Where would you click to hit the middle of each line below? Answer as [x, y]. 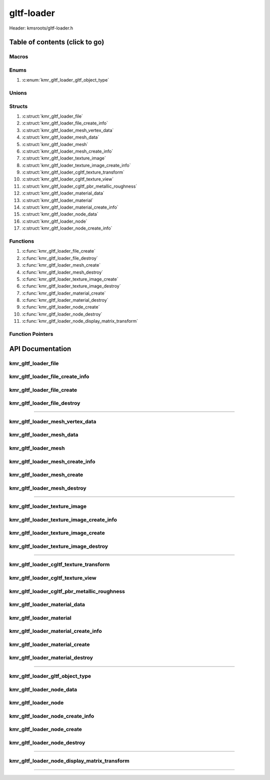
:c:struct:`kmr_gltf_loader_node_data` [60, 214]
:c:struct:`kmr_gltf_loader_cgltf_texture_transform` [73, 172]
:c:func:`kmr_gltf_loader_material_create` [64, 293]
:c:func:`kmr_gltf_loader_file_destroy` [60, 258]
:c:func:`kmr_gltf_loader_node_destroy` [62, 314]
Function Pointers [31, 334]
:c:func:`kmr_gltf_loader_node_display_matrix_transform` [80, 321]
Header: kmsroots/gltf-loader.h [41, 28]
